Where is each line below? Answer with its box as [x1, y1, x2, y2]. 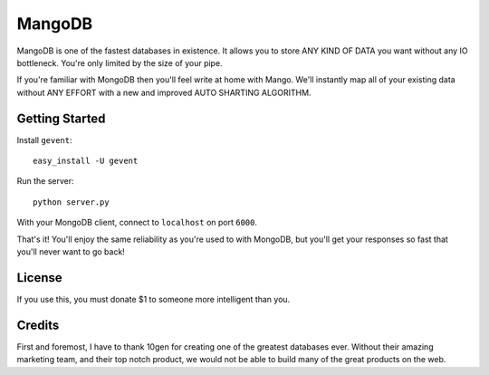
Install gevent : [16, 134, 72, 145]
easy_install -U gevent [33, 156, 139, 167]
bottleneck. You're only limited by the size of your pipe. [16, 57, 223, 68]
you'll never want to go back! [16, 245, 126, 257]
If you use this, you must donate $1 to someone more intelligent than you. [16, 293, 291, 304]
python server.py [33, 197, 110, 207]
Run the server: [16, 176, 74, 187]
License [16, 270, 62, 285]
